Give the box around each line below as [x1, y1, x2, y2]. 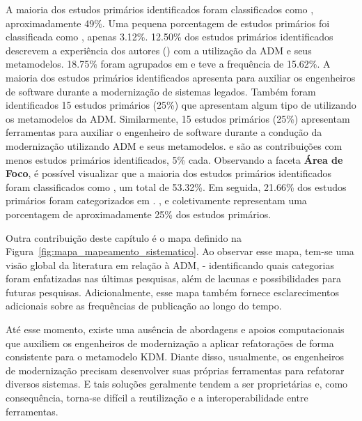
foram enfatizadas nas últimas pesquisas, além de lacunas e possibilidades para [6, 271, 341, 286]
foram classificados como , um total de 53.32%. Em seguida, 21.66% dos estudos [6, 179, 347, 194]
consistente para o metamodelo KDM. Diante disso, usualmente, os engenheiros [6, 349, 344, 364]
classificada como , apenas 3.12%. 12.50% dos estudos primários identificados [6, 29, 333, 44]
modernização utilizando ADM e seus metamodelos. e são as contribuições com [6, 138, 343, 153]
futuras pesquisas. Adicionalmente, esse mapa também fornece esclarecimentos [6, 284, 339, 299]
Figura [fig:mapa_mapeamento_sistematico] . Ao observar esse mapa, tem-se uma [6, 244, 354, 259]
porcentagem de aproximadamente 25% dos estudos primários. [6, 206, 271, 221]
